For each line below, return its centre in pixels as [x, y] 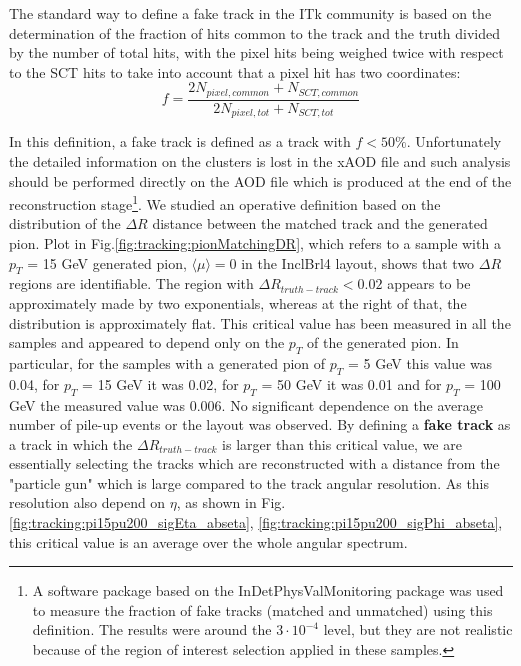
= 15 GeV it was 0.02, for [160, 383]
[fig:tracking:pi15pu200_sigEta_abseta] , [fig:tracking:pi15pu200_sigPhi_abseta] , [256, 522]
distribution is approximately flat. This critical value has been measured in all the [260, 322]
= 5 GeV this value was [420, 362]
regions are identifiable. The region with [131, 283]
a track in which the [71, 443]
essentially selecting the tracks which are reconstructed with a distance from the [254, 463]
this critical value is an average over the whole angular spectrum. [208, 541]
